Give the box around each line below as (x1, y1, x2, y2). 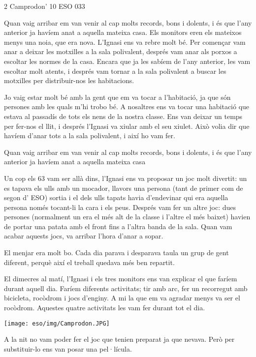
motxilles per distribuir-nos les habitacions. (4, 75, 134, 86)
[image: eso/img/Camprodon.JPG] (4, 320, 110, 327)
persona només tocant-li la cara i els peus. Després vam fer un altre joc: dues (4, 202, 236, 212)
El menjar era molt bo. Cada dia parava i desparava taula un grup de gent (4, 247, 229, 258)
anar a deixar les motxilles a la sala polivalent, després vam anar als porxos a (4, 46, 237, 57)
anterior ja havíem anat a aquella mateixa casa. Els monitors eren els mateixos (4, 27, 242, 37)
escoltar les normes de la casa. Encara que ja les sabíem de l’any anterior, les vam (4, 56, 251, 66)
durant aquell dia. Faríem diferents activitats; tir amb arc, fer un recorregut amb (4, 283, 248, 293)
